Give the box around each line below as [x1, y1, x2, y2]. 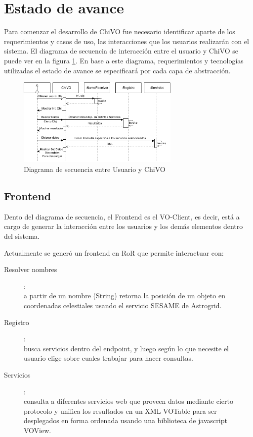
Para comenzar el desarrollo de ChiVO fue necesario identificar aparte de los [4, 26, 235, 37]
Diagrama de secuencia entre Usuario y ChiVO [24, 164, 166, 174]
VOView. [24, 425, 51, 435]
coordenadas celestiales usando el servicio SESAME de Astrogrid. [24, 300, 222, 310]
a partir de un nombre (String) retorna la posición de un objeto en [24, 290, 225, 301]
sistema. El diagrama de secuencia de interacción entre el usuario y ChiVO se [4, 46, 238, 56]
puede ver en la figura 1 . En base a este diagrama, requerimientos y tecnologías [4, 55, 244, 65]
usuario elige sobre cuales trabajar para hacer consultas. [24, 353, 193, 363]
